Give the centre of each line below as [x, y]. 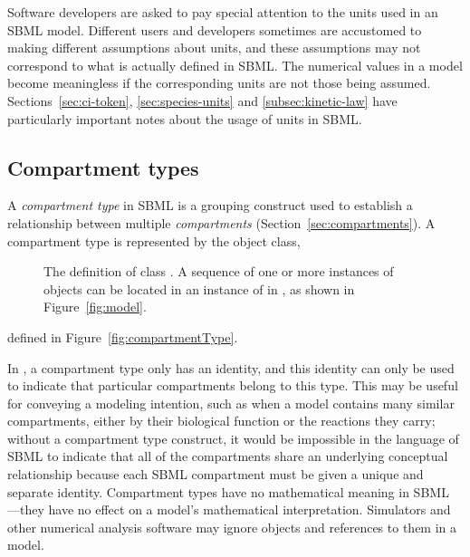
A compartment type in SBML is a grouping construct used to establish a [210, 205]
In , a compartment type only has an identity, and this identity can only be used [231, 367]
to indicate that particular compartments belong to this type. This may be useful [233, 385]
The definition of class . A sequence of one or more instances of [219, 271]
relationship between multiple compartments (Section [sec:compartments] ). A [221, 222]
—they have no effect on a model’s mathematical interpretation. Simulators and [229, 509]
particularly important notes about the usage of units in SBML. [185, 118]
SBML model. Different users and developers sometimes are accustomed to [215, 29]
